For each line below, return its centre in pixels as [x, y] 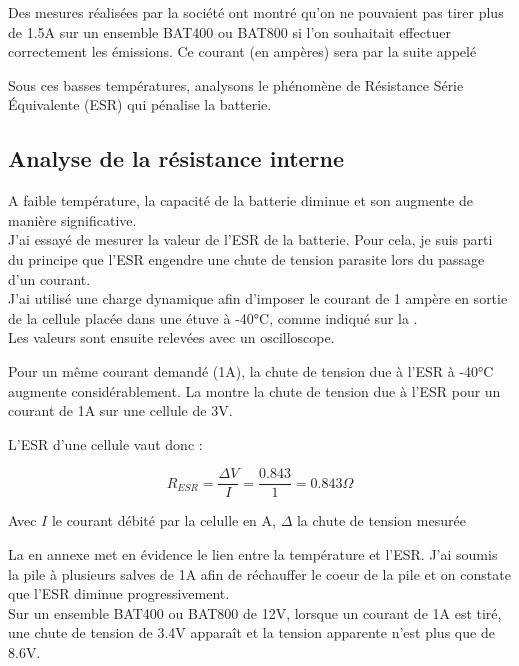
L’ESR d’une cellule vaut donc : [105, 443]
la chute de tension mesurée [381, 520]
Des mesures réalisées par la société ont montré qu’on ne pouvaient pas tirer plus [256, 12]
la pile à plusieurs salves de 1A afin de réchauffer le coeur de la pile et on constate [259, 573]
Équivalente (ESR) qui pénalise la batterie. [140, 104]
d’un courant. [49, 278]
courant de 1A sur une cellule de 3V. [120, 410]
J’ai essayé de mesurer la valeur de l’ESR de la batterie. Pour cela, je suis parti [250, 239]
